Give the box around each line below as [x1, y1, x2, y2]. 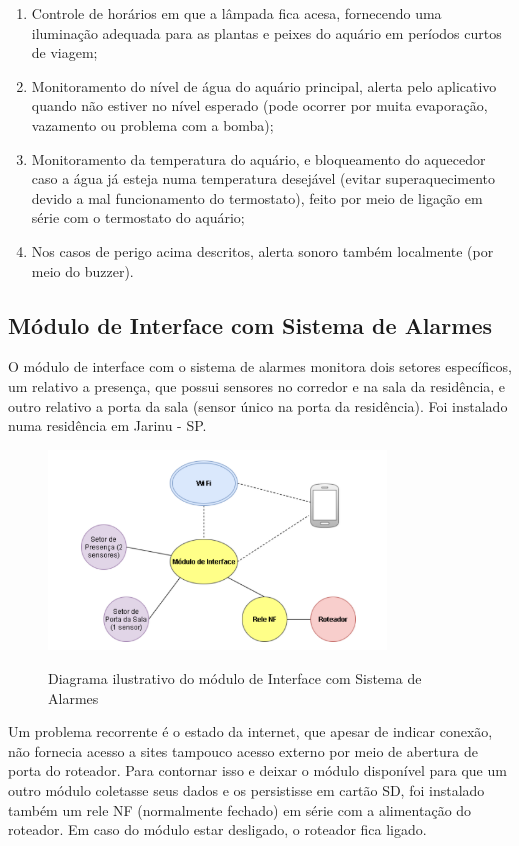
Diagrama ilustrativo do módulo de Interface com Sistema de [48, 668, 422, 689]
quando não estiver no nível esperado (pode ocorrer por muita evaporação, [31, 95, 488, 116]
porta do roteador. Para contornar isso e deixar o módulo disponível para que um [8, 760, 507, 781]
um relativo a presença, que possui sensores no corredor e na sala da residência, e [8, 375, 506, 396]
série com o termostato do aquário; [31, 207, 245, 228]
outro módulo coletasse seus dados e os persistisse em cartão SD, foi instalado [8, 780, 485, 801]
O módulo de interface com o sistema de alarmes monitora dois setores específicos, [8, 356, 512, 377]
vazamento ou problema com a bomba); [31, 114, 274, 135]
